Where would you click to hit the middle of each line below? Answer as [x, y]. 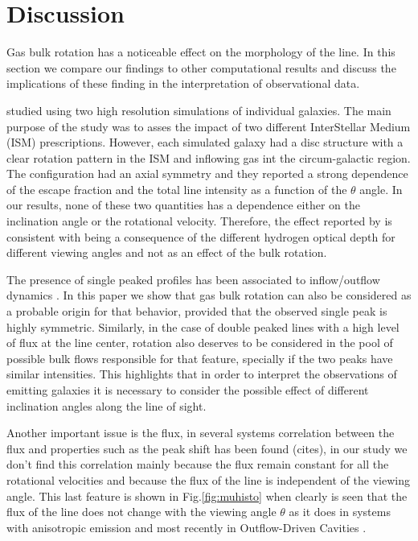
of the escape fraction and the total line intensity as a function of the [177, 189]
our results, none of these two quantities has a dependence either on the [183, 205]
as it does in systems [340, 512]
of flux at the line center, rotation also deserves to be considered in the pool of [200, 343]
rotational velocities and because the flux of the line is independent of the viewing [208, 479]
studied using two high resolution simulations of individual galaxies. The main [199, 110]
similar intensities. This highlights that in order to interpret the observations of [202, 374]
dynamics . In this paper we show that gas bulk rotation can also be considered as [209, 295]
